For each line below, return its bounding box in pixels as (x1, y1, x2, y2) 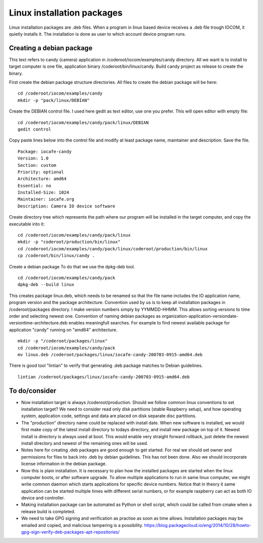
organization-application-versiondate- (161, 313, 239, 319)
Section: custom (18, 162, 56, 168)
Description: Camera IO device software (18, 203, 115, 209)
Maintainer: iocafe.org (18, 197, 75, 202)
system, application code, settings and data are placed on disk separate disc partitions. (21, 413, 197, 419)
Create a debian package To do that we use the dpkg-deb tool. (9, 263, 135, 269)
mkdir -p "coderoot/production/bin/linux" (18, 239, 121, 245)
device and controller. (21, 495, 65, 501)
